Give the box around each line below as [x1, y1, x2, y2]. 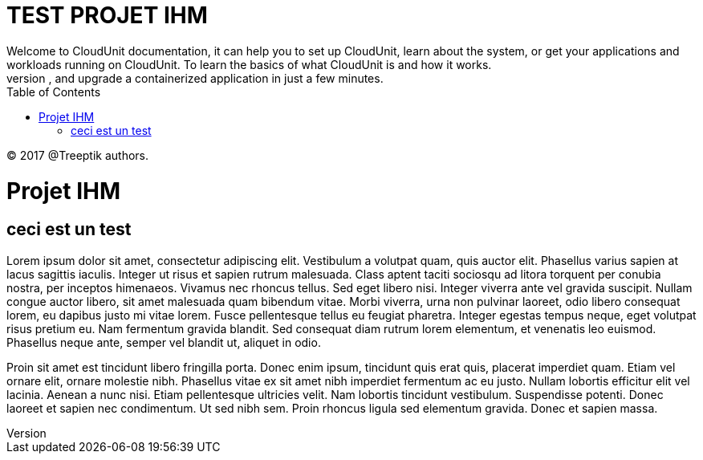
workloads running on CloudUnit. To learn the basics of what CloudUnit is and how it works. [6, 57, 492, 71]
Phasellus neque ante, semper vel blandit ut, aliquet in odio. [6, 335, 321, 349]
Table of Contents [6, 84, 101, 99]
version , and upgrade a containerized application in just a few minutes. [6, 71, 384, 85]
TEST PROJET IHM [6, 2, 208, 29]
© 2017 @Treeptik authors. [6, 148, 149, 162]
